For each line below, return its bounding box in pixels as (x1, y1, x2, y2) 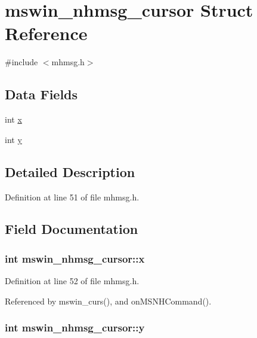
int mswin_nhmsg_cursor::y (5, 320, 145, 335)
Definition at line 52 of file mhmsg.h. (5, 275, 140, 287)
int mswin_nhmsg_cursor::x (5, 251, 145, 266)
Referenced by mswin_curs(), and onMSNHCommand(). (5, 294, 212, 307)
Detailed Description (5, 162, 135, 181)
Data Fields (5, 85, 78, 103)
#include (5, 56, 38, 68)
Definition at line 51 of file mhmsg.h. (5, 190, 140, 203)
